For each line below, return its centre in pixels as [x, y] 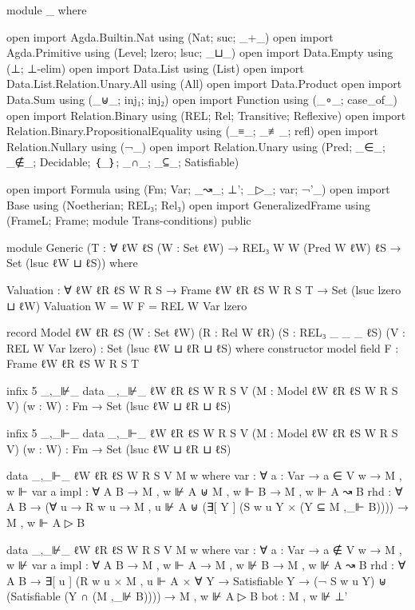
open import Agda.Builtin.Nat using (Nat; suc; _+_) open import [170, 36]
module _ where [47, 10]
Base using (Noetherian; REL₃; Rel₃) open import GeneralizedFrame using [188, 204]
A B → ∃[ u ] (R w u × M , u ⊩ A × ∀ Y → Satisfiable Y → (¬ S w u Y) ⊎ [197, 580]
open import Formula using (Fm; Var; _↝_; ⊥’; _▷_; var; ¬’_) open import [198, 188]
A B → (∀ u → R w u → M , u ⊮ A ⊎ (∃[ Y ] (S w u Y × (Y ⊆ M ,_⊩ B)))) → [207, 506]
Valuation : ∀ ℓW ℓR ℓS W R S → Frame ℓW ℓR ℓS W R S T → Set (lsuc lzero [204, 289]
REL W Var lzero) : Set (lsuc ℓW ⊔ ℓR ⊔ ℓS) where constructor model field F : [203, 347]
